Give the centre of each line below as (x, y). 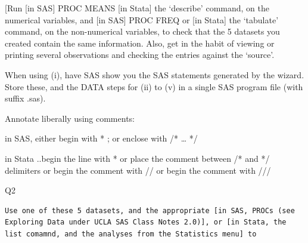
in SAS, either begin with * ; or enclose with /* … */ (101, 138)
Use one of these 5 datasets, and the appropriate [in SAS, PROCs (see (150, 210)
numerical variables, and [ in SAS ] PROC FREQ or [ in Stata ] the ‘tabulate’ (142, 19)
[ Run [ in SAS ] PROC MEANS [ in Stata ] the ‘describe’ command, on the (137, 8)
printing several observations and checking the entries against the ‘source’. (140, 55)
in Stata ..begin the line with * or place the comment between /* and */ (137, 158)
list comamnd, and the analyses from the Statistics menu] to (131, 234)
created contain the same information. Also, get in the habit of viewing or (140, 43)
